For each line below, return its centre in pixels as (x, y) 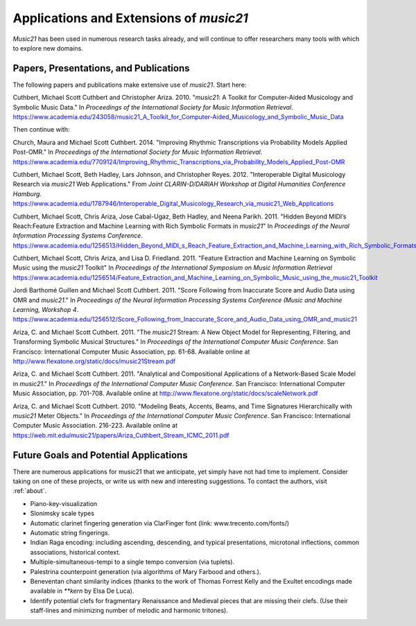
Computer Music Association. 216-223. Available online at (95, 426)
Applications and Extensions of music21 (131, 18)
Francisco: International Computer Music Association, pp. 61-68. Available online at (131, 351)
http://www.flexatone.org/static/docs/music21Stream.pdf (94, 361)
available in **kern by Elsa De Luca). (82, 591)
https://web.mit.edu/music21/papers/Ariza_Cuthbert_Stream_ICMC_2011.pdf (121, 435)
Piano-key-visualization (64, 503)
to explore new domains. (48, 48)
